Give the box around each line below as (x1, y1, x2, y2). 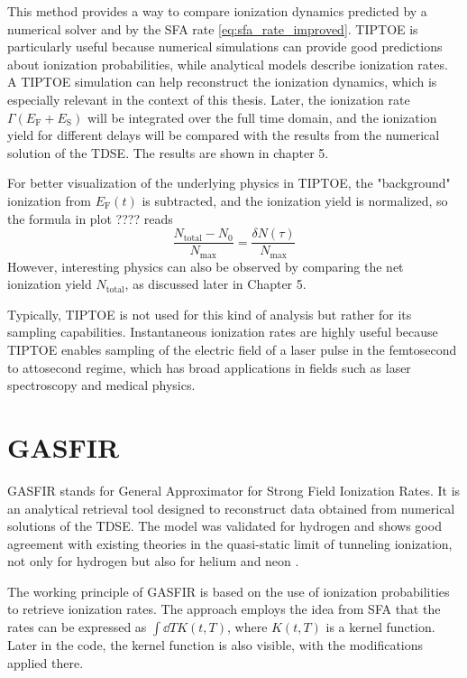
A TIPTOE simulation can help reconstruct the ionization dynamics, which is (7, 72, 437, 91)
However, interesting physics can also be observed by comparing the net (7, 256, 404, 275)
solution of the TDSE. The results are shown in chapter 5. (7, 143, 329, 162)
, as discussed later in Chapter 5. (124, 274, 307, 293)
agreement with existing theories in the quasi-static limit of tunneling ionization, (7, 534, 453, 553)
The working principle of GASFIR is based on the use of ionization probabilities (7, 581, 450, 600)
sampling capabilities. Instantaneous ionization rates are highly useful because (7, 322, 438, 341)
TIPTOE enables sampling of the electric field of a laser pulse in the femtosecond (7, 340, 457, 359)
